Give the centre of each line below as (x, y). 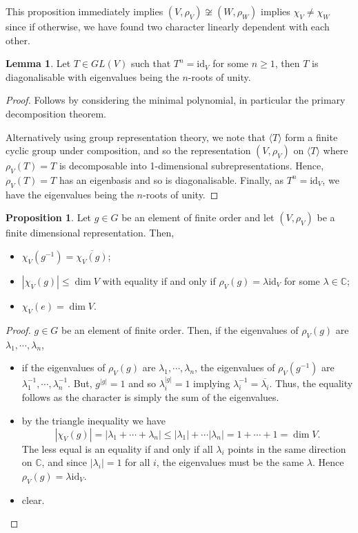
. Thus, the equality (311, 383)
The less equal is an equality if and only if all (117, 448)
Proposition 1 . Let (49, 217)
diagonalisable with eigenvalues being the (92, 76)
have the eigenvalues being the (70, 194)
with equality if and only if (159, 280)
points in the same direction (287, 448)
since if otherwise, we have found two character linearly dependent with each (168, 26)
